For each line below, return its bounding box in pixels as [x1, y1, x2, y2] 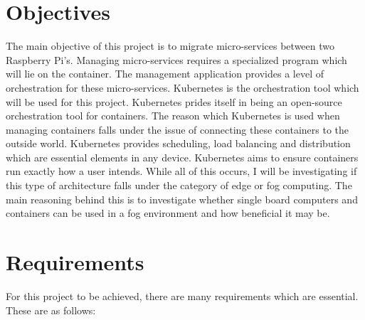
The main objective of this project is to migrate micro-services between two [6, 38, 334, 53]
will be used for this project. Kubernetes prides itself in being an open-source [6, 94, 342, 109]
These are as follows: [6, 302, 96, 317]
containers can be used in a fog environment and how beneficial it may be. [6, 206, 330, 220]
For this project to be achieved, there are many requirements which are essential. [6, 288, 359, 303]
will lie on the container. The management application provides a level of [6, 66, 324, 81]
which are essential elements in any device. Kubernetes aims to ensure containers [6, 149, 359, 164]
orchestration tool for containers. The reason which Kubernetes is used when [6, 108, 340, 123]
